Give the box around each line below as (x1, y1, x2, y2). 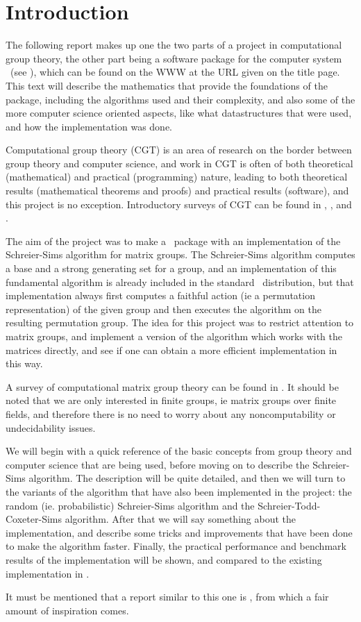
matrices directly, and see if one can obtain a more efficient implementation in (6, 342, 337, 357)
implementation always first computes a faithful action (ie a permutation (6, 288, 315, 303)
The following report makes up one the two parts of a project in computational (6, 37, 342, 52)
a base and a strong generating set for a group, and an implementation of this (6, 261, 337, 276)
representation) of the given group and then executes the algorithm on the (6, 301, 321, 316)
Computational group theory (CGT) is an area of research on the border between (6, 142, 352, 157)
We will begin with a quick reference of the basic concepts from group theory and (6, 444, 352, 458)
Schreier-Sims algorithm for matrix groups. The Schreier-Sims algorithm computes (6, 247, 355, 262)
